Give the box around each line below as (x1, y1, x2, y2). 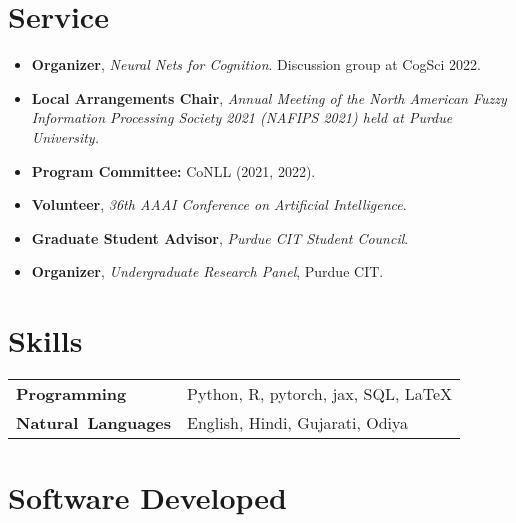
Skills (8, 320, 83, 361)
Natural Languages (16, 411, 172, 434)
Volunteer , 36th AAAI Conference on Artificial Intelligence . (31, 194, 407, 215)
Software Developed (8, 477, 287, 518)
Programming (16, 382, 127, 405)
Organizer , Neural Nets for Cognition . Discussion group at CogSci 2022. (31, 54, 481, 75)
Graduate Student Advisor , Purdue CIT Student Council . (31, 227, 409, 248)
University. (31, 126, 99, 147)
